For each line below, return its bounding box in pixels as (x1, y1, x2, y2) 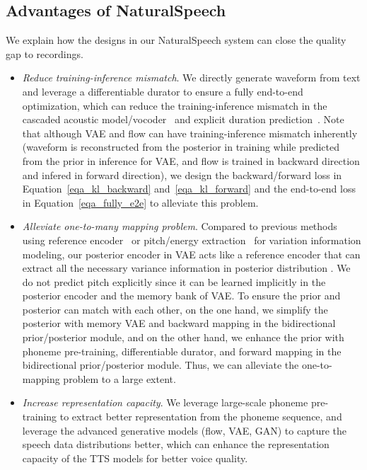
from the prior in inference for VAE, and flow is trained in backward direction (22, 153, 360, 168)
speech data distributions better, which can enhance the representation (22, 437, 330, 452)
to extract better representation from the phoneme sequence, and (59, 409, 342, 424)
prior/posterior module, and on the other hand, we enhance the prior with (22, 330, 344, 345)
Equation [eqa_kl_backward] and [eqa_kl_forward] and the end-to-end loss (22, 181, 356, 196)
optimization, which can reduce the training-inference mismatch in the (22, 98, 327, 113)
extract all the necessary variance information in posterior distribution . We (22, 260, 351, 275)
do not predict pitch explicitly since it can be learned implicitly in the (22, 274, 326, 289)
